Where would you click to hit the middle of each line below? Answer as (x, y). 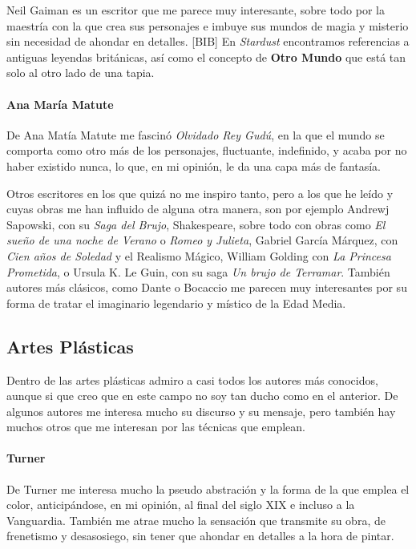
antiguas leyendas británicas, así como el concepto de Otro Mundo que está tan (206, 57)
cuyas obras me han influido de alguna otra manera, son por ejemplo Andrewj (198, 209)
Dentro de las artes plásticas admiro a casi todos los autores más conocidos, (192, 379)
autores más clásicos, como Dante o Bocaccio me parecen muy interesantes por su (207, 287)
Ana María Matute (60, 104)
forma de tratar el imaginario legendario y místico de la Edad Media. (176, 303)
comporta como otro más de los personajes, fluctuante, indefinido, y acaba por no (207, 150)
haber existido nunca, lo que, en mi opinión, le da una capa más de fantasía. (194, 166)
